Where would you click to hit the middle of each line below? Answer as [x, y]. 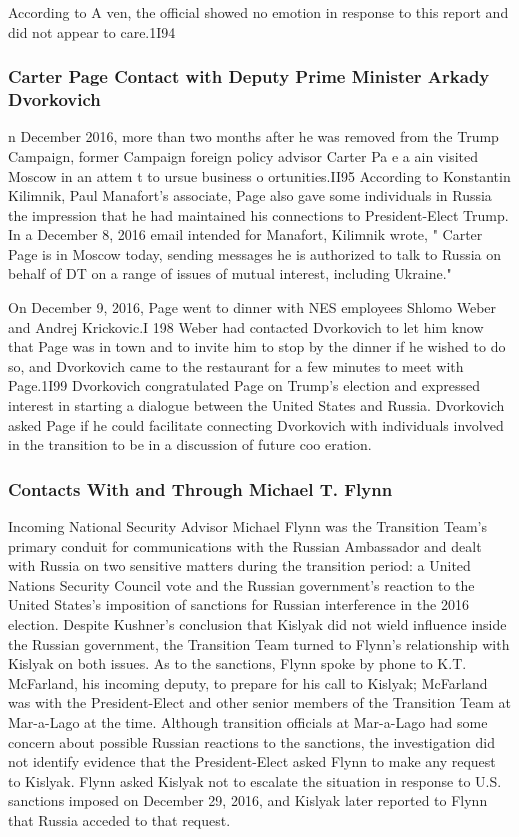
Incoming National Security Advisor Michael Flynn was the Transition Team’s [247, 526]
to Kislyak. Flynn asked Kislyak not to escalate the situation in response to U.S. [255, 780]
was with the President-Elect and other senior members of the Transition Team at [259, 702]
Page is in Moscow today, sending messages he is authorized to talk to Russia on [255, 253]
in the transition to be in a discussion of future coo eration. [190, 444]
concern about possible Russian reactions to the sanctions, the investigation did [252, 741]
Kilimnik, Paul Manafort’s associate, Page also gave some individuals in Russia [250, 195]
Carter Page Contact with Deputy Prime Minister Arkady [249, 76]
